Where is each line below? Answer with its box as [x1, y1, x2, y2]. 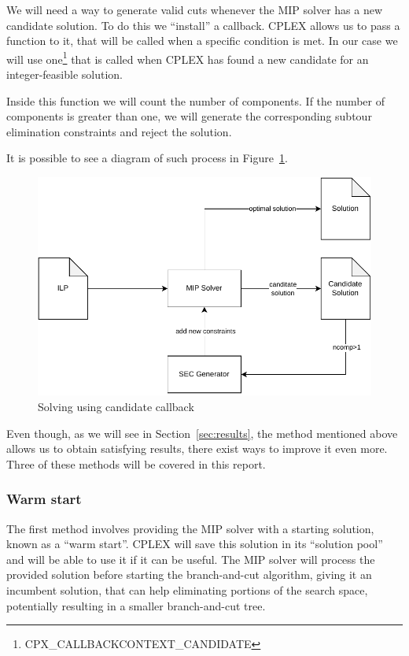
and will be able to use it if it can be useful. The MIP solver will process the [6, 550, 375, 567]
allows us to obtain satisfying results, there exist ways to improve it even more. [6, 440, 388, 457]
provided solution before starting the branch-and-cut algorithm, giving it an [6, 566, 372, 583]
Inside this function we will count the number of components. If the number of [6, 92, 385, 109]
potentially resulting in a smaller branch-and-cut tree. [6, 597, 266, 613]
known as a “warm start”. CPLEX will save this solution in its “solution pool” [6, 536, 383, 552]
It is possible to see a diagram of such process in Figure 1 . [6, 150, 288, 166]
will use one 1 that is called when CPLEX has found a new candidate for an [6, 48, 369, 67]
